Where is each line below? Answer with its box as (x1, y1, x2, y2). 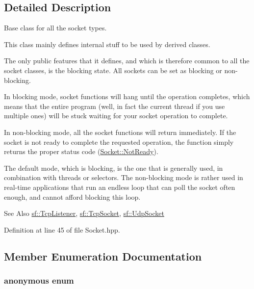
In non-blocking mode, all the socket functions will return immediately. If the (4, 127, 236, 137)
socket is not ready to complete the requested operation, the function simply (4, 136, 234, 147)
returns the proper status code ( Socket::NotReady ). (4, 146, 158, 157)
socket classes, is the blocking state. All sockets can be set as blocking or (4, 65, 222, 75)
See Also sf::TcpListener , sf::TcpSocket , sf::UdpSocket (4, 208, 164, 218)
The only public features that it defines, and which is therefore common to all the (4, 55, 250, 66)
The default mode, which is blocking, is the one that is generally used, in (4, 162, 223, 173)
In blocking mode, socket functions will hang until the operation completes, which (4, 91, 250, 102)
